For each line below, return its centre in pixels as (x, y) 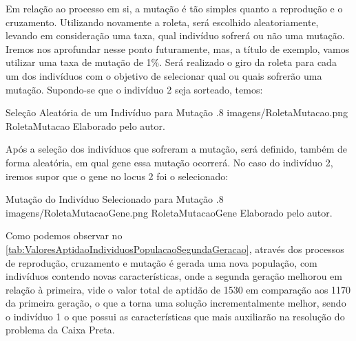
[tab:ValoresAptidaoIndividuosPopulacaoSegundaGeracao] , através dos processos (175, 249)
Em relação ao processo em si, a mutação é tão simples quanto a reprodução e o (174, 8)
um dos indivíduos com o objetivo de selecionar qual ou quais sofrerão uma (164, 75)
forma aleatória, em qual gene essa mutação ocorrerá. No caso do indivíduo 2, (169, 162)
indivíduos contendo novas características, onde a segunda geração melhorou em (174, 276)
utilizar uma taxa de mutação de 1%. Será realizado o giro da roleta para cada (171, 62)
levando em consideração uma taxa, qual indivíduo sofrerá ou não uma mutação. (175, 35)
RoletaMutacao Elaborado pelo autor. (85, 125)
